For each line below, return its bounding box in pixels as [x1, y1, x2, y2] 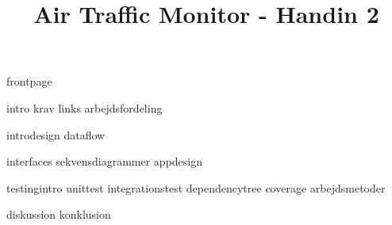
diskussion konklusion [6, 206, 111, 223]
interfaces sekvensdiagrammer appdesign [6, 153, 203, 170]
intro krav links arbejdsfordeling [6, 99, 163, 116]
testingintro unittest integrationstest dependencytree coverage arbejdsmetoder [6, 179, 386, 196]
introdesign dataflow [6, 126, 106, 143]
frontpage [6, 73, 52, 90]
